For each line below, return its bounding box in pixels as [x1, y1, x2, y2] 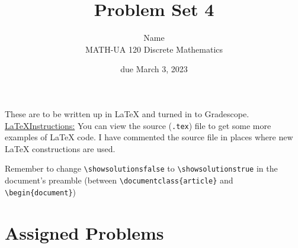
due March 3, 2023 [120, 63, 188, 75]
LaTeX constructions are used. [5, 142, 116, 154]
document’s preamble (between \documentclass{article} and [5, 174, 233, 186]
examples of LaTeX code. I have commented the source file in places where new [5, 131, 293, 143]
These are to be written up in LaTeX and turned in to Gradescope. [5, 107, 249, 120]
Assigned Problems [5, 220, 164, 244]
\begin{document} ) [5, 185, 76, 198]
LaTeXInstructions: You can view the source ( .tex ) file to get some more [5, 119, 271, 131]
